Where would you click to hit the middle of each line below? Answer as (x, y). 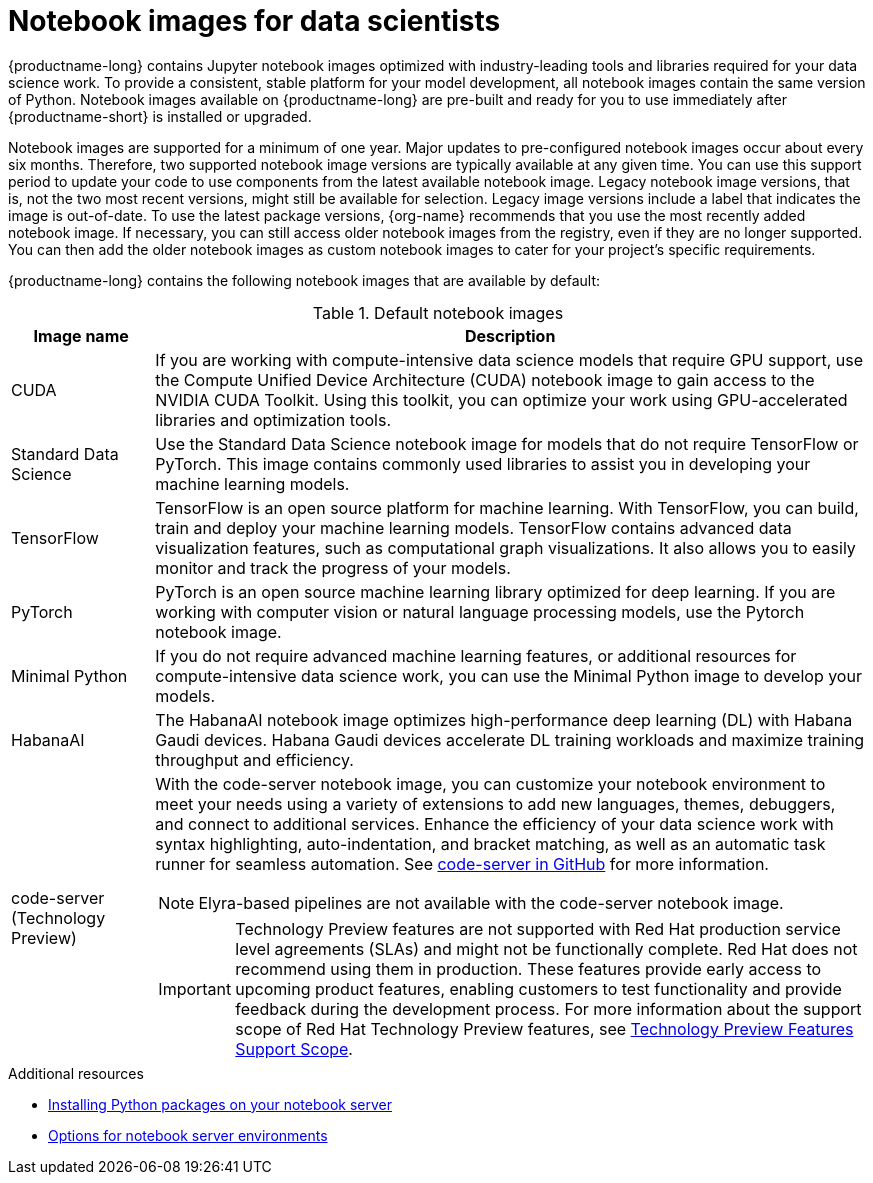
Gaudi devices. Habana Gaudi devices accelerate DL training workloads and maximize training (510, 739)
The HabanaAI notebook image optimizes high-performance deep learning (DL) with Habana (504, 719)
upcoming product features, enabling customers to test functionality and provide (538, 988)
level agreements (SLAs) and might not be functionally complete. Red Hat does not (546, 948)
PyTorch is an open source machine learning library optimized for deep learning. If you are (495, 591)
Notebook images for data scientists (254, 21)
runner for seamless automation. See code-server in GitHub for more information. (462, 863)
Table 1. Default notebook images (438, 312)
